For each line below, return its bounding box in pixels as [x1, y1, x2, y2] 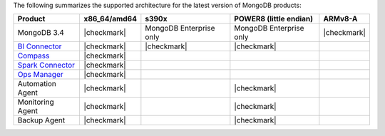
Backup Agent [17, 115, 66, 125]
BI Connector [17, 41, 62, 51]
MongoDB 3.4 [17, 28, 64, 38]
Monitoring [17, 97, 55, 107]
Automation [17, 79, 57, 89]
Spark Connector [17, 61, 75, 70]
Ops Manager [17, 70, 63, 80]
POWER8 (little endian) [234, 14, 314, 24]
